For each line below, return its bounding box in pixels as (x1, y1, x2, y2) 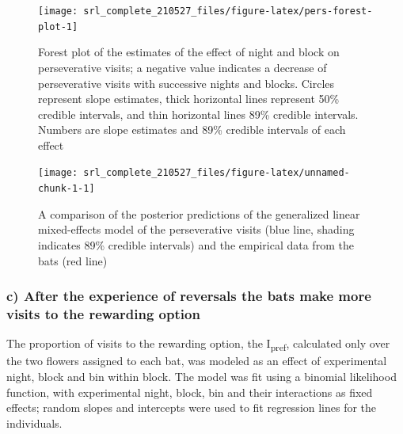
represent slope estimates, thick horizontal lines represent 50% (38, 90, 340, 107)
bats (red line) (38, 252, 108, 268)
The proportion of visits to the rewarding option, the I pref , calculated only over (6, 335, 390, 354)
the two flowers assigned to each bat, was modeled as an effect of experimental (6, 352, 387, 369)
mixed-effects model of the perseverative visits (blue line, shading (38, 221, 355, 238)
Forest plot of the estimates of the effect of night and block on (38, 44, 340, 60)
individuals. (6, 414, 63, 431)
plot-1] (38, 21, 78, 32)
